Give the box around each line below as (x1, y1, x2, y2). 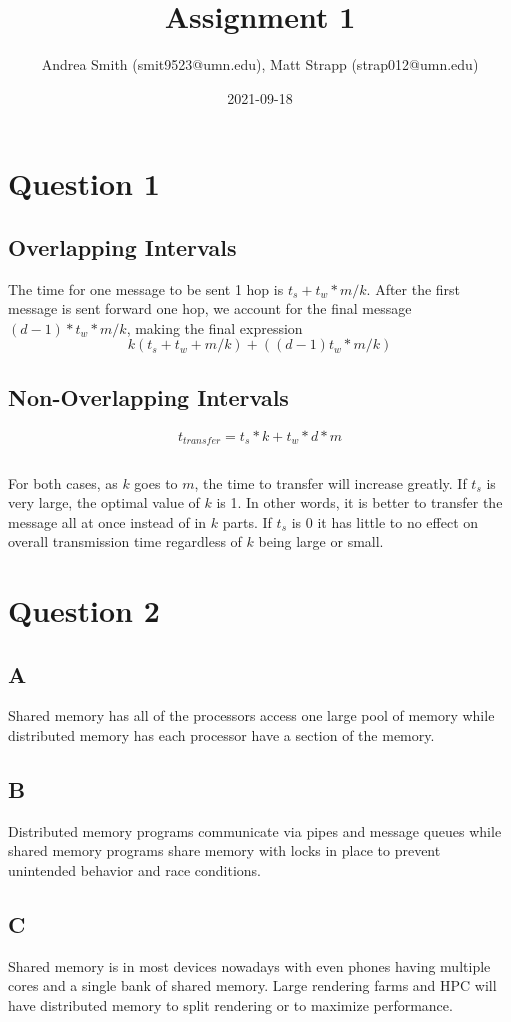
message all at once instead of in (8, 511, 207, 532)
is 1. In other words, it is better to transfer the (216, 492, 503, 513)
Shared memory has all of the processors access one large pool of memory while (8, 705, 495, 726)
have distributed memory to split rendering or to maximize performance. (8, 995, 453, 1016)
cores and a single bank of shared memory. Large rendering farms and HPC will (8, 975, 497, 996)
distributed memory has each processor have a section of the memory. (8, 725, 435, 746)
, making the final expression (126, 317, 303, 338)
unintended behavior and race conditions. (8, 860, 261, 881)
